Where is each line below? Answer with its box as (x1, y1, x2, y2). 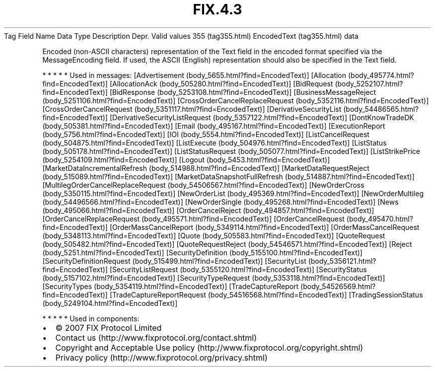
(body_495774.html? (348, 71, 414, 79)
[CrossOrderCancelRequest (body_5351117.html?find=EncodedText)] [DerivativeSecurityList (42, 104, 342, 113)
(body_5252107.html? (335, 79, 403, 88)
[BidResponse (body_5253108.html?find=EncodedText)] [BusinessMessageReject (109, 87, 376, 96)
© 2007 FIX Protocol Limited (55, 322, 162, 333)
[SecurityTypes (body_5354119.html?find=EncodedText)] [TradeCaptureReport (42, 282, 299, 291)
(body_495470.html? (346, 214, 413, 223)
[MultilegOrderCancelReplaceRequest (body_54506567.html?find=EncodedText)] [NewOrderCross (42, 180, 364, 189)
